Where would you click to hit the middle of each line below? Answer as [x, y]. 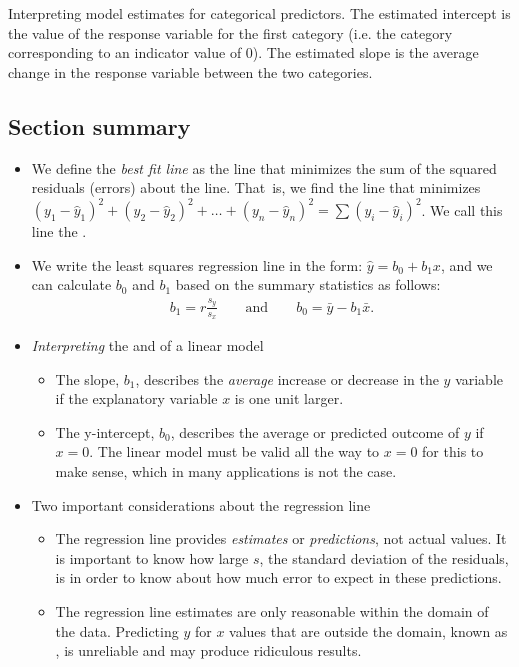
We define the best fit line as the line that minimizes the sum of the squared [264, 167]
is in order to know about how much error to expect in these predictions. [278, 577]
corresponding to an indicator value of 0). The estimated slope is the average [243, 52]
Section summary [99, 125]
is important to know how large [152, 557]
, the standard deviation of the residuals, [384, 557]
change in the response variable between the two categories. [190, 71]
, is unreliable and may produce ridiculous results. [208, 650]
